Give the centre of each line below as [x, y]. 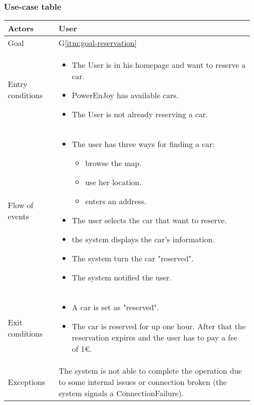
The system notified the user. [122, 277]
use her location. [113, 182]
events [19, 216]
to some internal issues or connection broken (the [143, 382]
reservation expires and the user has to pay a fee [155, 338]
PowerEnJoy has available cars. [125, 95]
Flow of [21, 205]
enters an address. [116, 201]
